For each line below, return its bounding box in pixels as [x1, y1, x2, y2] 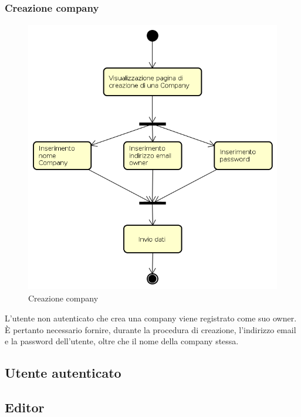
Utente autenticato [5, 364, 121, 382]
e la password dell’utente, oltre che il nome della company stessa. [5, 335, 239, 347]
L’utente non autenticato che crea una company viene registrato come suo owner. [5, 311, 297, 324]
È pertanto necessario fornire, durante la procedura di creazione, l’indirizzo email [5, 323, 296, 335]
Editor [5, 398, 45, 416]
